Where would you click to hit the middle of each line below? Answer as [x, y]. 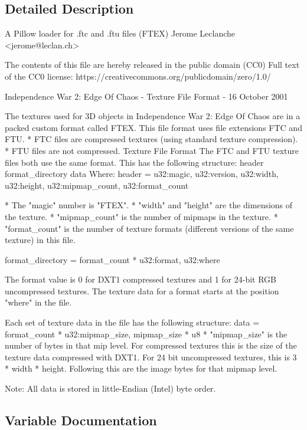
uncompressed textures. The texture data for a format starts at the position [142, 291]
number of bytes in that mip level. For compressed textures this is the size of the [151, 345]
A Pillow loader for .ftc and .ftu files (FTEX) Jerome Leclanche [120, 33]
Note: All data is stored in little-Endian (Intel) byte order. [110, 388]
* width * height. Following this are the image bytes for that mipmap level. [141, 368]
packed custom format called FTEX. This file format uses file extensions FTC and [153, 127]
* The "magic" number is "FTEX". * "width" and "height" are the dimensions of [149, 205]
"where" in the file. [38, 302]
